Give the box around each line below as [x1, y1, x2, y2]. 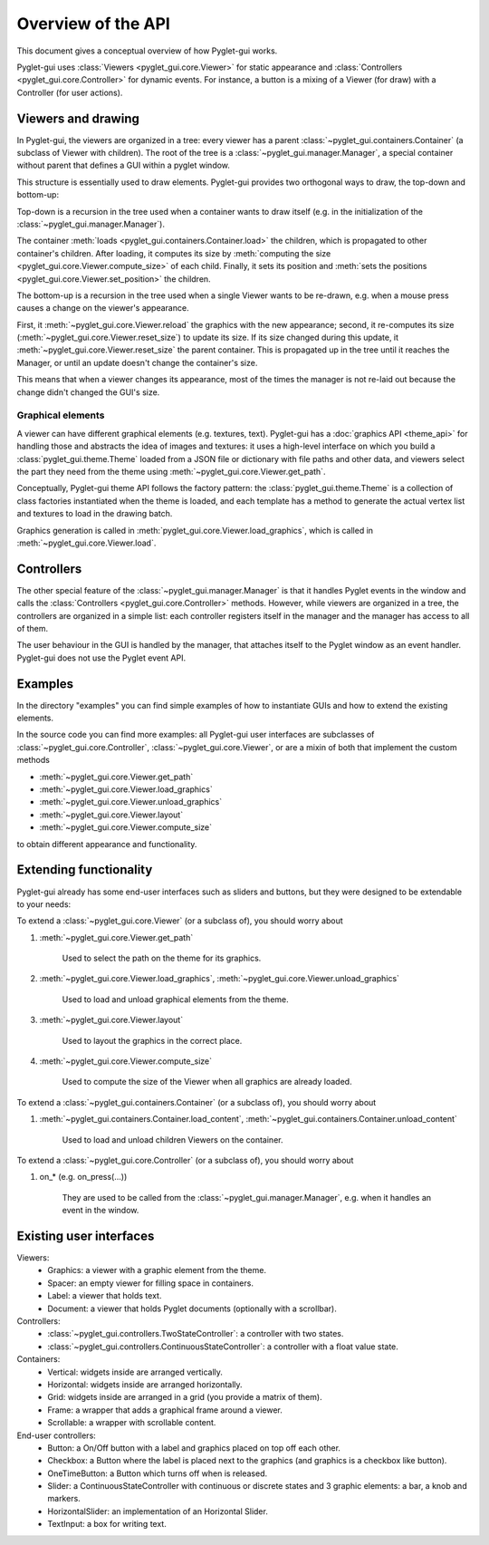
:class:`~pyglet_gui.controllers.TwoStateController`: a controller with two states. [47, 1328, 344, 1339]
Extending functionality [16, 862, 153, 878]
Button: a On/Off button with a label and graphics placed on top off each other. [47, 1442, 341, 1453]
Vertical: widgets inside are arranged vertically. [47, 1366, 224, 1377]
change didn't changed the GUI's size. [16, 386, 160, 398]
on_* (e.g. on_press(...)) [39, 1172, 128, 1183]
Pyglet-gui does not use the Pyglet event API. [16, 652, 186, 663]
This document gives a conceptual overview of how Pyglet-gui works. [16, 45, 278, 56]
